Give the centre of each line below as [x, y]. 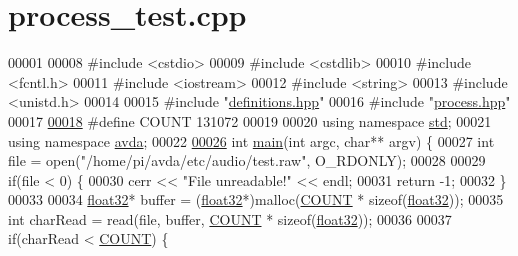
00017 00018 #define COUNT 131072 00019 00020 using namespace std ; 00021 [250, 120]
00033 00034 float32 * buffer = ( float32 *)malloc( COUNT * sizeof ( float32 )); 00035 [256, 199]
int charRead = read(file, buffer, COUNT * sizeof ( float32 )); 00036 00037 [230, 218]
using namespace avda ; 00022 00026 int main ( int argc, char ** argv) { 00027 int [251, 140]
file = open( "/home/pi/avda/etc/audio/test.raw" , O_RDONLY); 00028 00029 [247, 160]
